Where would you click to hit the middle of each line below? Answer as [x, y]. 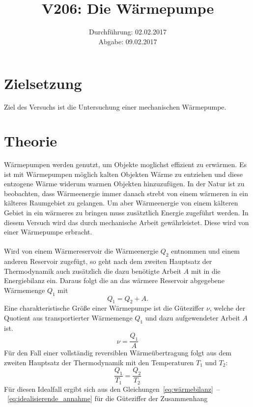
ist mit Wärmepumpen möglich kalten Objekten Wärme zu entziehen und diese [123, 174]
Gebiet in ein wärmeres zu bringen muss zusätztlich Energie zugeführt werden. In [126, 212]
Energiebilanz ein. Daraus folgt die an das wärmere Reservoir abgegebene [114, 280]
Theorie [31, 141]
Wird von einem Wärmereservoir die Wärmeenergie [81, 251]
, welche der [227, 308]
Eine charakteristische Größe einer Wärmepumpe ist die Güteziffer [104, 308]
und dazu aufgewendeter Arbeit [193, 318]
